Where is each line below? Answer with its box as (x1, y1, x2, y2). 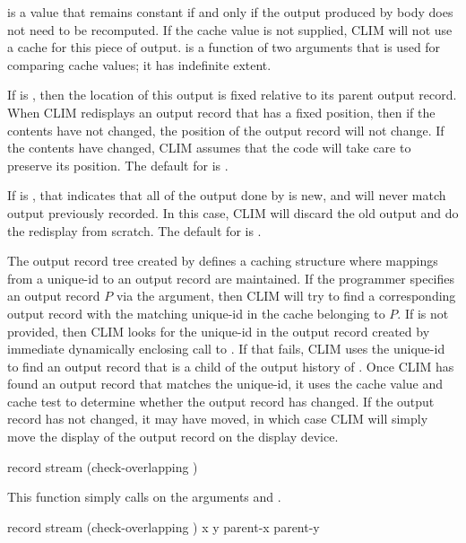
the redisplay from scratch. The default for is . (7, 221, 262, 240)
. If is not (397, 303, 449, 322)
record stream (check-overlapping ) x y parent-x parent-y (7, 517, 320, 536)
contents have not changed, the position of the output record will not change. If (7, 120, 444, 139)
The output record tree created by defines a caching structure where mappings (7, 251, 438, 270)
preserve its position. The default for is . (7, 155, 229, 174)
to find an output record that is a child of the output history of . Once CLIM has (7, 356, 454, 375)
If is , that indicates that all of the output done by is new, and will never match (7, 186, 446, 205)
